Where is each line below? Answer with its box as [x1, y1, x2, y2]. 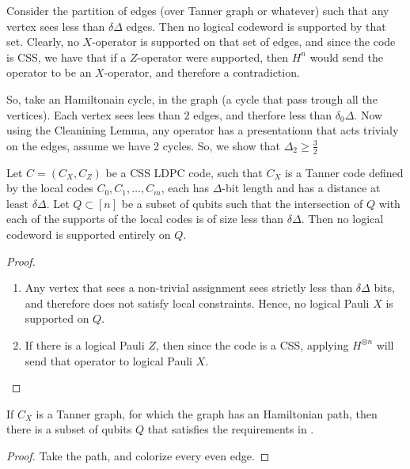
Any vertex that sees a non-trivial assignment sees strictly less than [25, 279, 353, 296]
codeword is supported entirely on [6, 225, 171, 242]
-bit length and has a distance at [222, 180, 381, 196]
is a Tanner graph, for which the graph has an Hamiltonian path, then [36, 405, 378, 422]
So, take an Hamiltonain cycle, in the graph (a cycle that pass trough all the [6, 90, 378, 107]
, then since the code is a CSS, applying [155, 336, 349, 353]
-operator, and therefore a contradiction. [104, 64, 300, 81]
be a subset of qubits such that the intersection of [121, 195, 363, 211]
